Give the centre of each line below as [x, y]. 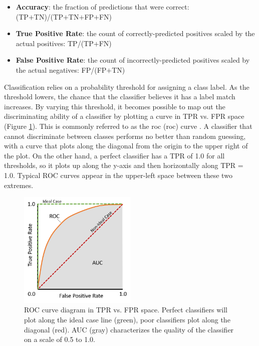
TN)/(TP [48, 16]
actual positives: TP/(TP [55, 43]
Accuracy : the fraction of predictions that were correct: [102, 7]
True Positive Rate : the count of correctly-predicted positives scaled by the [135, 33]
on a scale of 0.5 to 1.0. [60, 339]
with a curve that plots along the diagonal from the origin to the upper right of [126, 146]
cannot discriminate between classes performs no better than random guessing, [125, 136]
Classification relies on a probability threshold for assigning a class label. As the [127, 86]
